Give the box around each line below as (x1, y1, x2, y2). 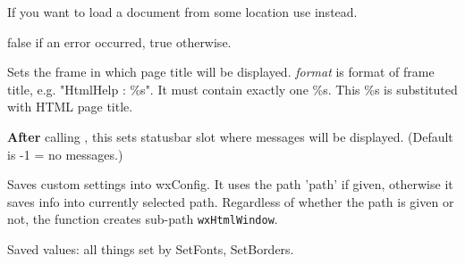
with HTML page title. (7, 97, 133, 116)
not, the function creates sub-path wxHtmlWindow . (7, 210, 278, 228)
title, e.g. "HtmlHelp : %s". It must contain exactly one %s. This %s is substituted (7, 79, 458, 98)
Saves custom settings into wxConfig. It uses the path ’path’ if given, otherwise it (7, 175, 453, 194)
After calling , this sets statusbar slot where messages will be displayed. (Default (7, 127, 453, 145)
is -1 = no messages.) (7, 144, 123, 163)
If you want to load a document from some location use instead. (7, 3, 358, 21)
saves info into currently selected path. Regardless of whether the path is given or (7, 192, 454, 210)
